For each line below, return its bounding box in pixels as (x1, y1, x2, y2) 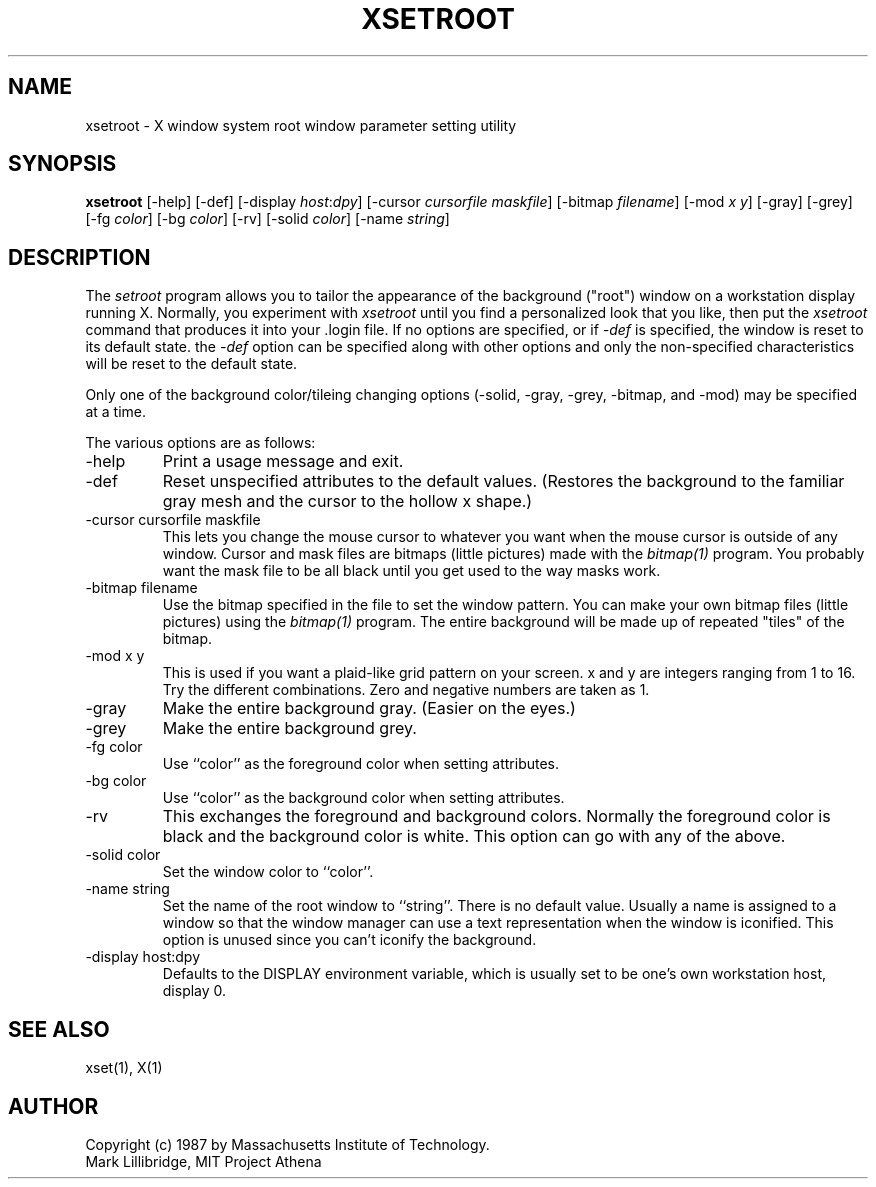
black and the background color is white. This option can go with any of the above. (162, 826, 786, 847)
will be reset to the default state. (85, 355, 298, 373)
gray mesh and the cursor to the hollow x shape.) (162, 491, 533, 512)
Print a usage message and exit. (162, 451, 404, 472)
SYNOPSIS (8, 151, 117, 177)
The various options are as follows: (85, 434, 316, 452)
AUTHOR (8, 1093, 99, 1119)
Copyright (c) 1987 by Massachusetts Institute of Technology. (85, 1135, 490, 1153)
